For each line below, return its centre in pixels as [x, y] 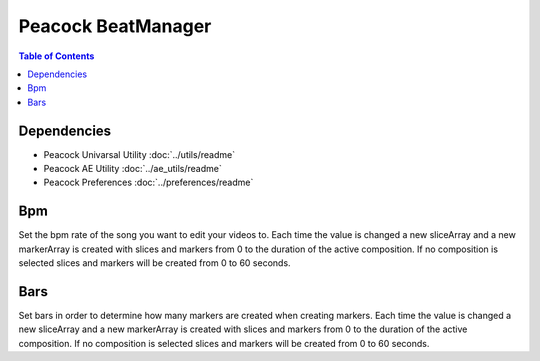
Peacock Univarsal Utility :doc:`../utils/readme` [139, 154]
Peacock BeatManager [115, 26]
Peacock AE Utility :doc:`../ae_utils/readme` [132, 169]
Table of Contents [56, 56]
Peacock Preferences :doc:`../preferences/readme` [148, 182]
